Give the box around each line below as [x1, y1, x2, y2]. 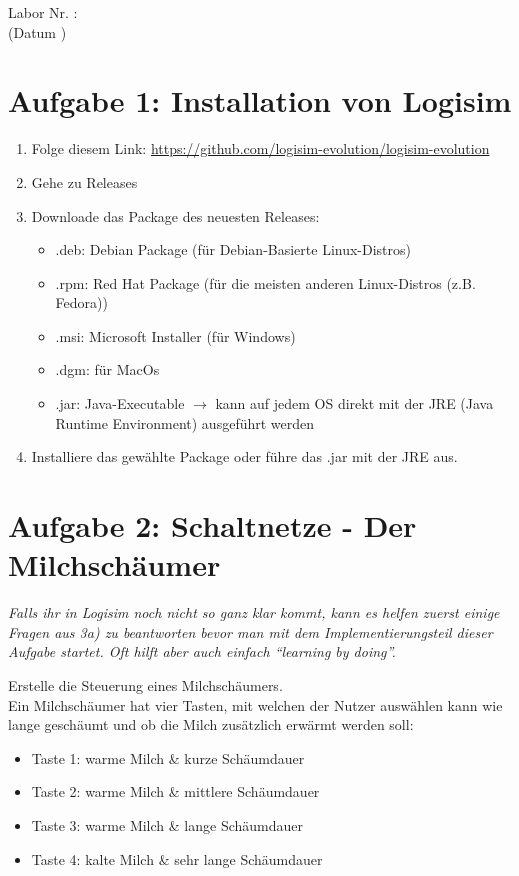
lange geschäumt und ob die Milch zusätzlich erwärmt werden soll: [8, 714, 414, 735]
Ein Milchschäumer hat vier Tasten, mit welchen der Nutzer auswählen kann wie [8, 694, 503, 715]
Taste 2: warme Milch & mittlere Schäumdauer [31, 781, 320, 802]
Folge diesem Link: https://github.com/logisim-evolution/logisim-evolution [31, 138, 490, 159]
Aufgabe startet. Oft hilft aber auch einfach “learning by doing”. [8, 641, 396, 662]
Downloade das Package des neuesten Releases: [31, 205, 320, 226]
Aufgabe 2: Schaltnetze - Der [8, 505, 417, 546]
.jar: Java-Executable [55, 393, 185, 414]
